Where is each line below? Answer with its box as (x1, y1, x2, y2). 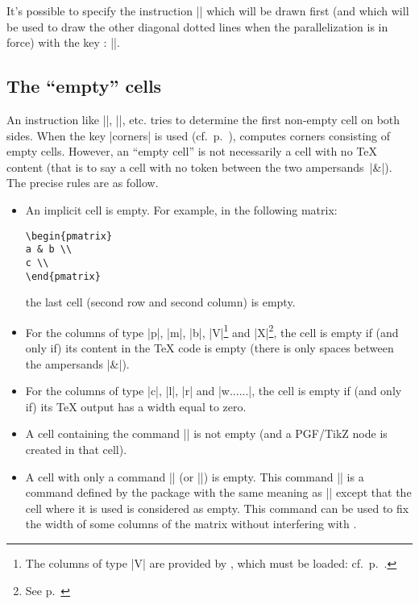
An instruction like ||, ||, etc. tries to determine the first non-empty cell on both (6, 110, 400, 127)
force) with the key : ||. (6, 34, 120, 51)
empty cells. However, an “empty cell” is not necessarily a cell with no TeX (6, 143, 377, 160)
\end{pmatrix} (25, 270, 101, 282)
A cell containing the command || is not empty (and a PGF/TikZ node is (25, 425, 388, 442)
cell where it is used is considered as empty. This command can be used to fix (25, 499, 409, 516)
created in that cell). (25, 440, 127, 457)
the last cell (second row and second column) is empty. (25, 294, 296, 310)
